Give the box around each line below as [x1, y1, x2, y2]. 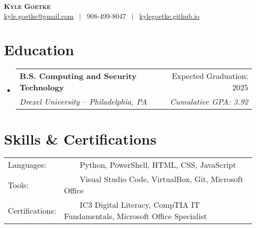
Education [4, 39, 74, 60]
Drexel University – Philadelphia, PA [19, 96, 147, 108]
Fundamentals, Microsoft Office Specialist [64, 210, 207, 222]
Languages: [8, 159, 46, 171]
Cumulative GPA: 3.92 [170, 96, 248, 108]
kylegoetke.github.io [139, 10, 200, 21]
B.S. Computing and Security [19, 70, 137, 82]
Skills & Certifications [4, 128, 157, 149]
